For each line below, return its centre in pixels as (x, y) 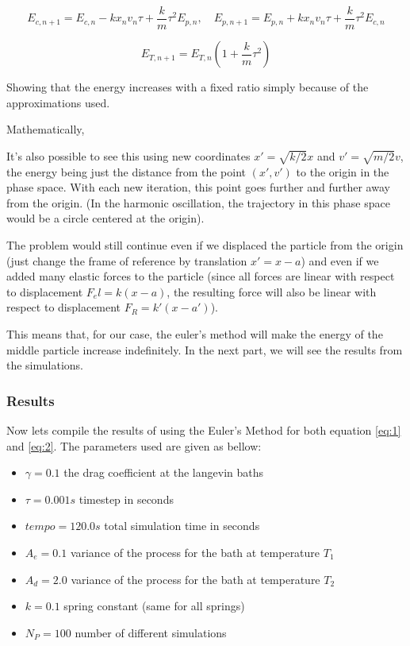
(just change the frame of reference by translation (127, 260)
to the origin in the (343, 171)
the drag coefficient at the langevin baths (164, 472)
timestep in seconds (126, 499)
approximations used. (58, 102)
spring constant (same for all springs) (154, 606)
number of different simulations (151, 632)
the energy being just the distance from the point (126, 171)
